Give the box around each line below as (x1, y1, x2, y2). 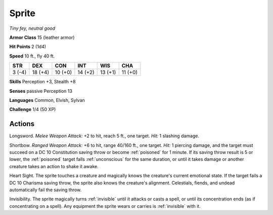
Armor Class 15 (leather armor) (9, 34, 75, 40)
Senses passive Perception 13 (9, 88, 73, 94)
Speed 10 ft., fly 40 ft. (9, 53, 55, 59)
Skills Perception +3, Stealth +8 (9, 79, 76, 85)
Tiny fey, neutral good (9, 25, 56, 31)
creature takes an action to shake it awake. (9, 163, 99, 169)
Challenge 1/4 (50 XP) (9, 106, 56, 113)
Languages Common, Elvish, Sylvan (9, 97, 85, 103)
